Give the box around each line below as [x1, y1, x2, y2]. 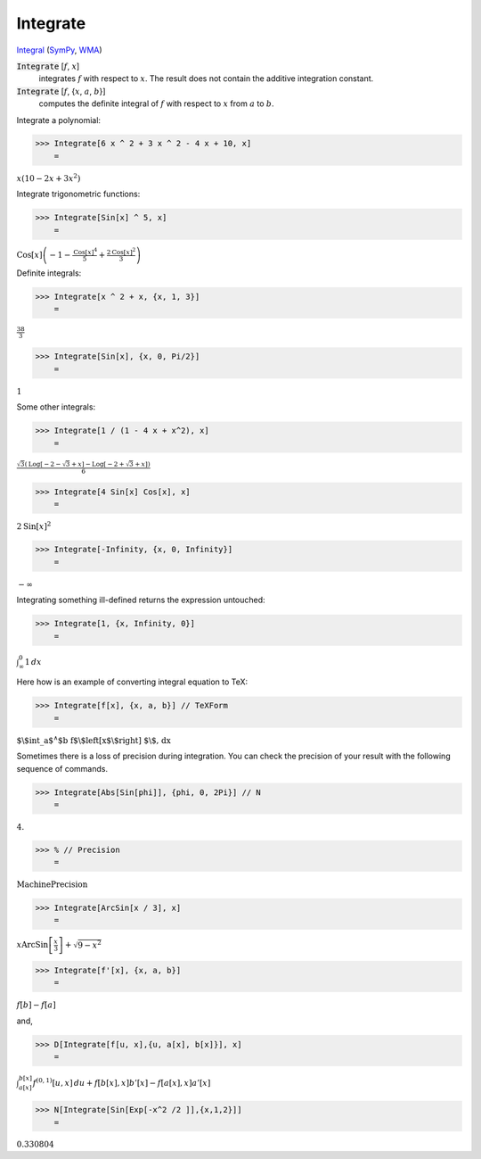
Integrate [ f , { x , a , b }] [16, 86, 106, 96]
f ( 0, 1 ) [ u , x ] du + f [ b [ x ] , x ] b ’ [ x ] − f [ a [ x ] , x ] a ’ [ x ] [32, 1076, 211, 1088]
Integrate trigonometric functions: [16, 188, 141, 200]
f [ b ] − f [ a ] [16, 999, 57, 1010]
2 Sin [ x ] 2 [16, 520, 52, 532]
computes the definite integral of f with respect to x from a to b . [38, 98, 275, 109]
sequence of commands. [16, 763, 109, 774]
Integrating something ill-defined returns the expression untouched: [16, 594, 266, 606]
